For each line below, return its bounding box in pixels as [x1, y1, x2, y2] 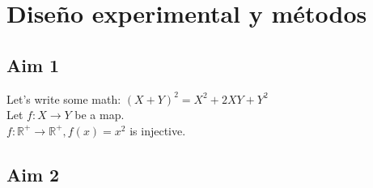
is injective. [129, 122, 186, 139]
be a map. [74, 106, 125, 123]
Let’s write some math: [6, 90, 121, 107]
